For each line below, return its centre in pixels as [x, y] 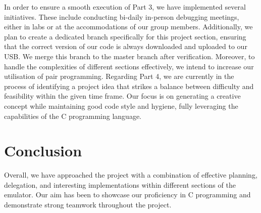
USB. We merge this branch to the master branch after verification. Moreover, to [129, 56]
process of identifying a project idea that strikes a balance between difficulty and [129, 86]
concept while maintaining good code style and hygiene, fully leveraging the [121, 105]
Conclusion [43, 151]
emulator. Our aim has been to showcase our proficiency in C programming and [127, 195]
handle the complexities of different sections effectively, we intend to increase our [129, 66]
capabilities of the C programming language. [73, 116]
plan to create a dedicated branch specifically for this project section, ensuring [125, 36]
